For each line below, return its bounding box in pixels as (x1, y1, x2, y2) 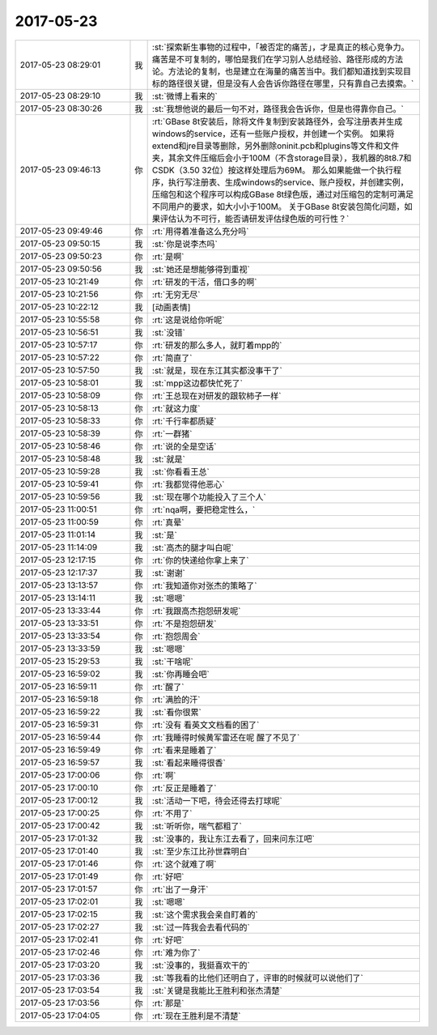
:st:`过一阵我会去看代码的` (151, 922, 251, 933)
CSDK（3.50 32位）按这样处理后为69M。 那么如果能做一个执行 (151, 164, 394, 176)
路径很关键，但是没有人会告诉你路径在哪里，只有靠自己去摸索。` (168, 78, 414, 89)
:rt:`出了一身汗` (151, 884, 209, 895)
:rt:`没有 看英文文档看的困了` (151, 719, 260, 730)
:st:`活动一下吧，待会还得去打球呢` (151, 794, 283, 806)
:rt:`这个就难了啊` (151, 858, 217, 870)
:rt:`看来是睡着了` (151, 744, 217, 756)
